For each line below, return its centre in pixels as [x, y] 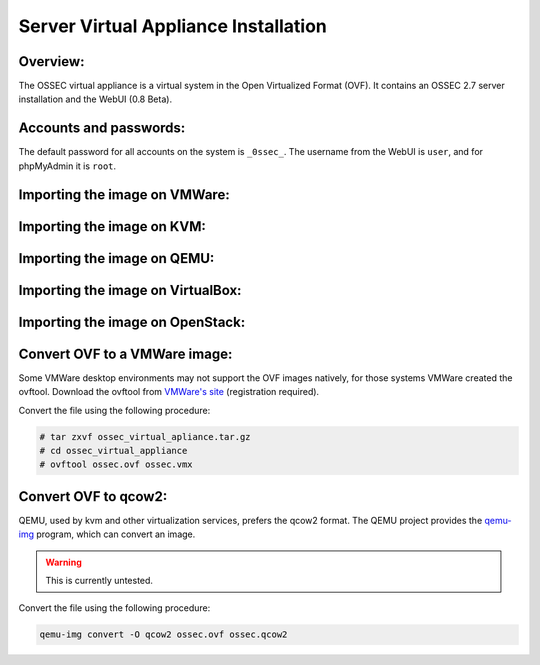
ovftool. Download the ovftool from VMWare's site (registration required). [169, 392]
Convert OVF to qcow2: [93, 496]
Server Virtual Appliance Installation [172, 26]
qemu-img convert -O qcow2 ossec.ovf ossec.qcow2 [163, 634]
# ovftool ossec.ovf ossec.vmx [116, 464]
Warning [63, 562]
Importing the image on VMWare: [124, 194]
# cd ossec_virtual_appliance [113, 450]
